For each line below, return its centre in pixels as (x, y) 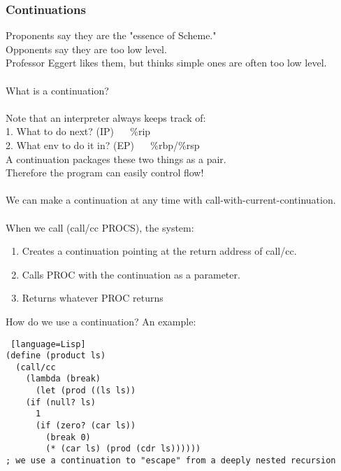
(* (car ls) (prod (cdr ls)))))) (123, 449)
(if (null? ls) (60, 402)
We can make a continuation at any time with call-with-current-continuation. (171, 200)
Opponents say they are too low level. (86, 49)
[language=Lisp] (48, 344)
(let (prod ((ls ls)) (86, 391)
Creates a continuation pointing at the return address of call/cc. (159, 251)
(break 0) (68, 437)
